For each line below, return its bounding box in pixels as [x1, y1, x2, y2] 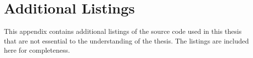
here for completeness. [4, 45, 70, 55]
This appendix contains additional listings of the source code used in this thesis [4, 26, 242, 36]
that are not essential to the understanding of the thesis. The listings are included [4, 35, 249, 45]
